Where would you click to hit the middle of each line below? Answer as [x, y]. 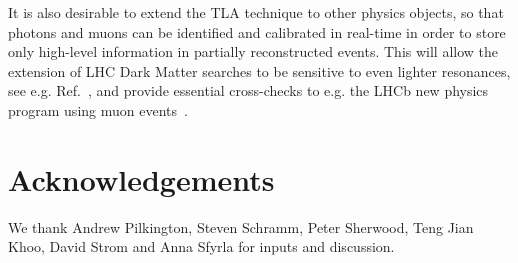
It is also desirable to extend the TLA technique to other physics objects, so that [256, 12]
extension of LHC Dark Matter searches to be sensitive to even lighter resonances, [259, 70]
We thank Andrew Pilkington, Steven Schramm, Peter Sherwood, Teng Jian [241, 226]
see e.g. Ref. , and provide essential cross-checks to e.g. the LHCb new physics [248, 90]
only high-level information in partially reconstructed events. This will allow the [253, 51]
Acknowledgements [141, 178]
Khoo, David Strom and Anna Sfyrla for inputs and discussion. [201, 246]
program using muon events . [98, 109]
